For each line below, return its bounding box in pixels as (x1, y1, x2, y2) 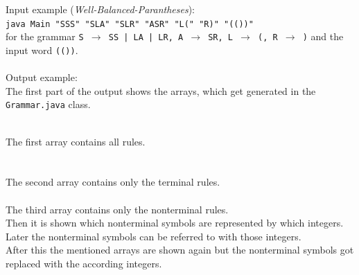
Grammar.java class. (6, 97, 91, 112)
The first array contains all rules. (6, 134, 146, 148)
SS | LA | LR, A (108, 33, 184, 43)
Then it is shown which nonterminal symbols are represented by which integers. (6, 215, 344, 230)
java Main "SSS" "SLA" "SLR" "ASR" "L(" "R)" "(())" (6, 19, 254, 29)
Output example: (6, 70, 78, 85)
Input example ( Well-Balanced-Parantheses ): (6, 2, 195, 16)
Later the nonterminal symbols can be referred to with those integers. (6, 229, 301, 243)
